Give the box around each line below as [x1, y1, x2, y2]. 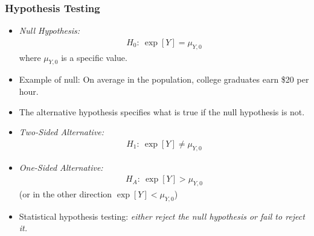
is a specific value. [61, 51, 127, 63]
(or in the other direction [19, 188, 112, 200]
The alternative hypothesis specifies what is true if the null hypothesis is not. [19, 105, 305, 118]
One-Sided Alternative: [19, 161, 103, 173]
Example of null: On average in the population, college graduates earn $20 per [19, 73, 309, 86]
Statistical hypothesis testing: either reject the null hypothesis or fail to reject [19, 209, 305, 222]
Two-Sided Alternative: [19, 126, 104, 138]
